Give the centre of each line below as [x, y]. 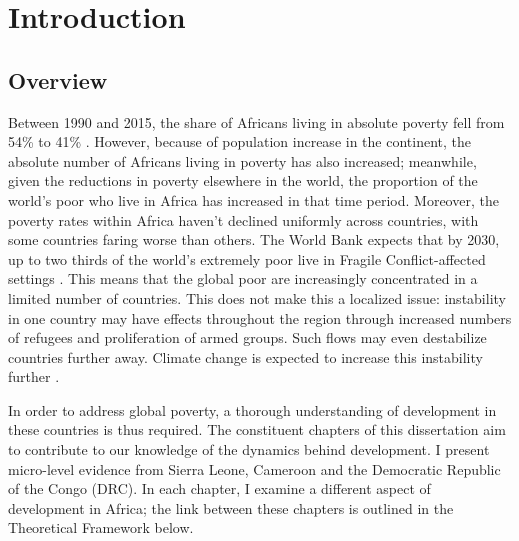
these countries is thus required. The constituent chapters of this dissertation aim [257, 429]
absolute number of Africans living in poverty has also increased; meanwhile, [242, 160]
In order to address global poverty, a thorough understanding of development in [252, 409]
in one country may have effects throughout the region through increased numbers [260, 317]
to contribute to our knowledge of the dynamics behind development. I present [249, 449]
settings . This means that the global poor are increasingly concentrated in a [243, 278]
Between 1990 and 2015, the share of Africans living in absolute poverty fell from [256, 121]
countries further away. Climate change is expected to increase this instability [245, 356]
